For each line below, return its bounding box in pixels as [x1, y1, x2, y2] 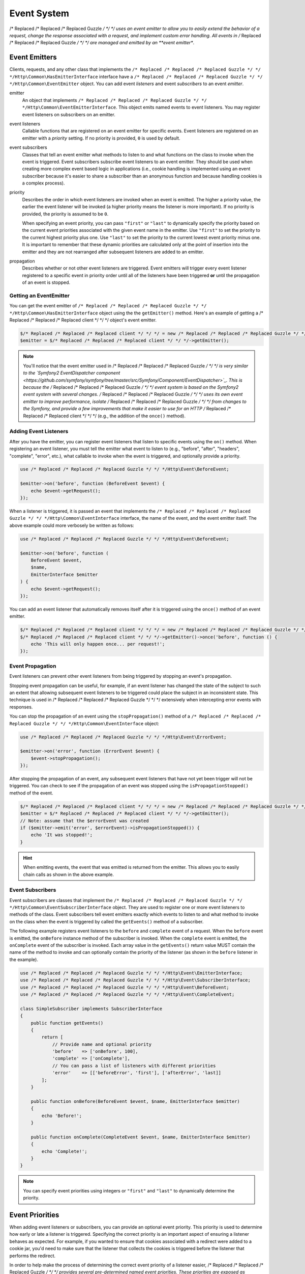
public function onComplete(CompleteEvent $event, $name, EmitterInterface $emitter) [30, 1134, 251, 1140]
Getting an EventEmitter [9, 292, 70, 299]
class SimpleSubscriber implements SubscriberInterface [20, 1005, 163, 1012]
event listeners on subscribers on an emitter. [22, 111, 115, 117]
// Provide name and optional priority [52, 1041, 152, 1047]
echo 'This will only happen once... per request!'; [30, 641, 165, 647]
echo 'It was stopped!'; [30, 832, 93, 838]
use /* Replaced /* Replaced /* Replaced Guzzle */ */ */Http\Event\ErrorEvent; [20, 734, 227, 740]
